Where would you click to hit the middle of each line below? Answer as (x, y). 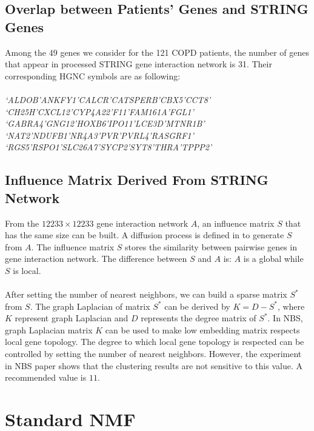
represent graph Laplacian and (72, 318)
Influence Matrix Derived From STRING (137, 180)
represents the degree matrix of (199, 318)
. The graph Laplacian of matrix (90, 306)
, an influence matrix (236, 223)
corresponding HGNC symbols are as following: (93, 75)
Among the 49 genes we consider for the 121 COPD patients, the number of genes (157, 52)
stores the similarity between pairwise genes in (211, 246)
